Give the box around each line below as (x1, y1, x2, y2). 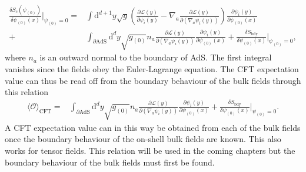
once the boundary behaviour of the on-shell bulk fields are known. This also (5, 133, 281, 145)
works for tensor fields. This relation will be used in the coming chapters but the (5, 144, 295, 157)
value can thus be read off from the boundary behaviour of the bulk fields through (5, 74, 301, 86)
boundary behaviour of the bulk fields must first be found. (5, 156, 215, 168)
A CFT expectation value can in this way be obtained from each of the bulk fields (5, 121, 301, 133)
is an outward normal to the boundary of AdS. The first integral (39, 51, 272, 63)
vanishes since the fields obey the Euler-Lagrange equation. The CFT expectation (5, 63, 299, 75)
